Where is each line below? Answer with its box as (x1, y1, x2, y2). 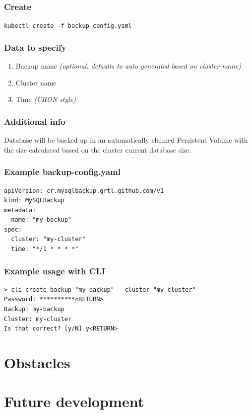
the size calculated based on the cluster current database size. (4, 144, 191, 155)
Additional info (4, 115, 65, 127)
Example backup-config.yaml (4, 166, 121, 178)
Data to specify (4, 41, 66, 53)
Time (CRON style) (15, 94, 76, 104)
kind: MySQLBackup (4, 197, 64, 204)
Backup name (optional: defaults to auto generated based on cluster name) (15, 61, 241, 71)
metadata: (4, 206, 36, 214)
